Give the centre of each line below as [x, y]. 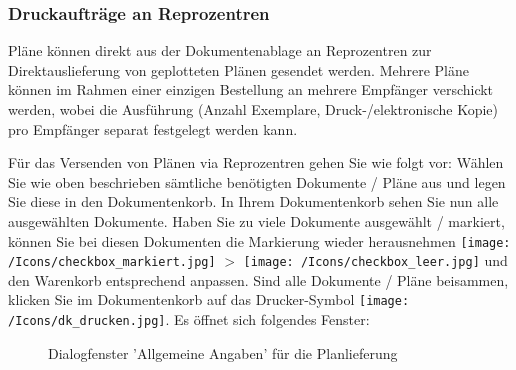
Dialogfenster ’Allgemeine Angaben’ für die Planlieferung [223, 352]
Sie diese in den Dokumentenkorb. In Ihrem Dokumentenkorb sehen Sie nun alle [253, 201]
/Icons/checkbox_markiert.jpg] [112, 262]
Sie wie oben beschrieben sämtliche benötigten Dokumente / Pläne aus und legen [257, 181]
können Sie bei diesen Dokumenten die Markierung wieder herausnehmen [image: [259, 240]
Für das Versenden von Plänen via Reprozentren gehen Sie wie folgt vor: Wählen [256, 162]
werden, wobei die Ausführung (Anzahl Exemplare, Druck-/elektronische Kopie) [253, 109]
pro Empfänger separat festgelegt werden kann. [153, 128]
